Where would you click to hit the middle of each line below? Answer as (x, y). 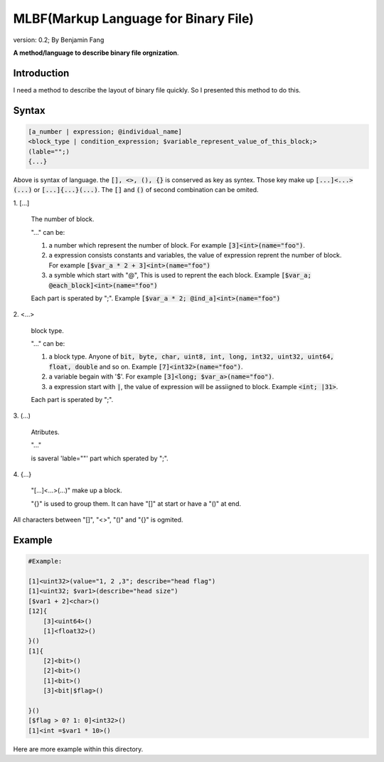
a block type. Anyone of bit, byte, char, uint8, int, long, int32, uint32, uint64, (191, 356)
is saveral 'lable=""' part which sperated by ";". (100, 458)
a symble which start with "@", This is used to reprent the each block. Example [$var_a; (180, 275)
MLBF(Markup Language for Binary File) (133, 18)
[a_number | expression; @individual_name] (105, 131)
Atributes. (45, 432)
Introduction (41, 73)
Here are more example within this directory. (78, 749)
